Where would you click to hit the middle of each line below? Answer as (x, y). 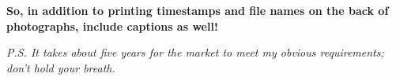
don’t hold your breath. (61, 67)
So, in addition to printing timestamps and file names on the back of (198, 10)
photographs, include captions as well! (112, 26)
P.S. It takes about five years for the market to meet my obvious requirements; (195, 52)
